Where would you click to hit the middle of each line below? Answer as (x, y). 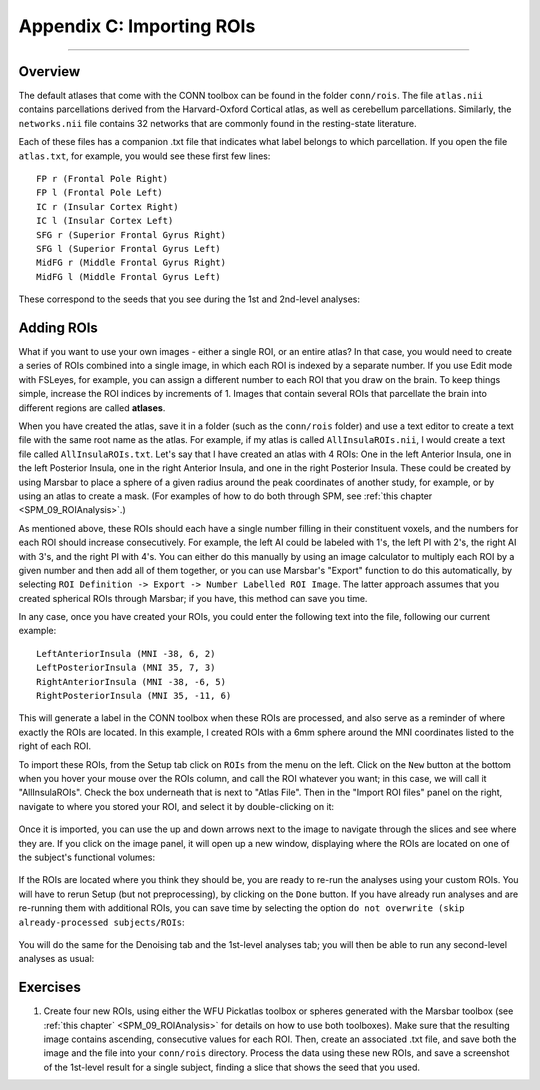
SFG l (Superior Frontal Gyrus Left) (129, 248)
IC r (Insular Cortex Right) (107, 206)
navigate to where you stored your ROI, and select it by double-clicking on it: (176, 806)
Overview (49, 71)
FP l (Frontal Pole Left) (100, 193)
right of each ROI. (55, 746)
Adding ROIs (58, 327)
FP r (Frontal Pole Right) (102, 179)
